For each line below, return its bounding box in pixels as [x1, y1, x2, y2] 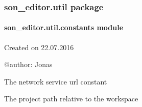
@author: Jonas [4, 59, 53, 70]
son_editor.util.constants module [4, 22, 124, 33]
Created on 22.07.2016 [4, 41, 74, 52]
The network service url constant [4, 76, 107, 87]
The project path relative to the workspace [4, 93, 138, 104]
